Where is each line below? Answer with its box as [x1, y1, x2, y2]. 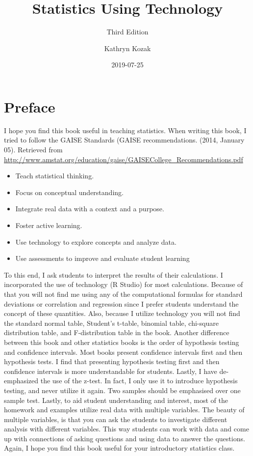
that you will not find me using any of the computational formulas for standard [4, 288, 243, 299]
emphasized [4, 375, 39, 386]
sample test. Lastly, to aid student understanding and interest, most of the [4, 395, 228, 405]
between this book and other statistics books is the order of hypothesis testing [4, 337, 239, 347]
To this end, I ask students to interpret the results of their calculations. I [4, 269, 223, 280]
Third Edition [106, 27, 149, 37]
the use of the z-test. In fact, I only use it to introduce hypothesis [40, 375, 238, 386]
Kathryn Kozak [104, 43, 151, 53]
